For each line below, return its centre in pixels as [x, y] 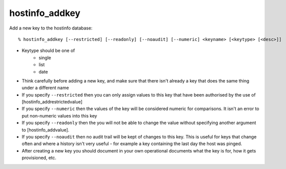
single [45, 57]
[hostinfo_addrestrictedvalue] [52, 102]
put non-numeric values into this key [59, 115]
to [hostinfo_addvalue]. [45, 129]
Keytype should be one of [48, 50]
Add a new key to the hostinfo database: [51, 28]
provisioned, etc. [39, 158]
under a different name [45, 88]
